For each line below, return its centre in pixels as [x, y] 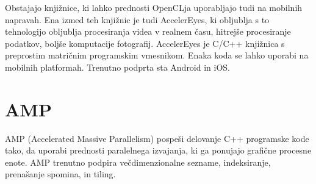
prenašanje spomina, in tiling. [60, 174]
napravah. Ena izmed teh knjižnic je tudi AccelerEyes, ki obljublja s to [137, 19]
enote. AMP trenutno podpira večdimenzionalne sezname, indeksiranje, [138, 162]
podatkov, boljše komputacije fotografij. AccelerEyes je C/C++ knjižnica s [145, 43]
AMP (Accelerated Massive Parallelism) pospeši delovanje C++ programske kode [157, 138]
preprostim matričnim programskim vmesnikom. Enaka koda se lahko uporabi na [157, 55]
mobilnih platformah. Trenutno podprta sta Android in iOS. [118, 67]
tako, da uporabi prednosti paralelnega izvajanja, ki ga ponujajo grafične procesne [158, 150]
